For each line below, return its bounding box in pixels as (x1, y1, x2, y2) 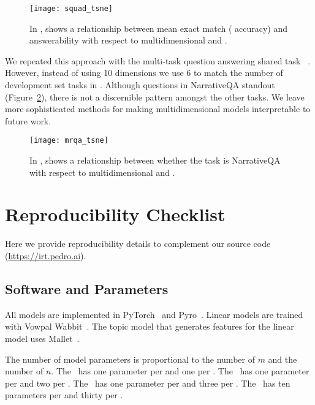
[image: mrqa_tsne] (29, 136, 108, 145)
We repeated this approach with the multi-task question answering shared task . (5, 54, 311, 67)
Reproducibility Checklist (5, 202, 226, 227)
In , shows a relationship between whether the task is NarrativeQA (29, 154, 281, 167)
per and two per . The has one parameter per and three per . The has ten (5, 376, 290, 389)
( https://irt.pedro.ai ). (5, 249, 86, 262)
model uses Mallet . (5, 331, 80, 344)
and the (268, 352, 297, 365)
